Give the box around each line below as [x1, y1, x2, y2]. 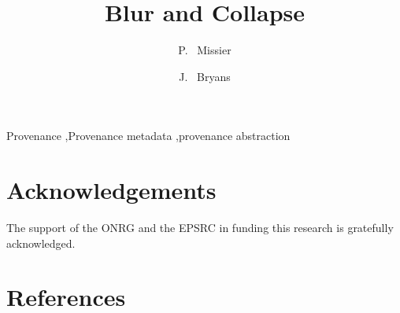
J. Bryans [179, 68, 231, 84]
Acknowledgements [6, 174, 217, 206]
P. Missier [178, 42, 231, 58]
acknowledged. [6, 234, 76, 251]
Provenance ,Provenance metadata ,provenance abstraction [6, 127, 291, 144]
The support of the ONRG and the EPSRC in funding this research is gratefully [6, 219, 394, 236]
